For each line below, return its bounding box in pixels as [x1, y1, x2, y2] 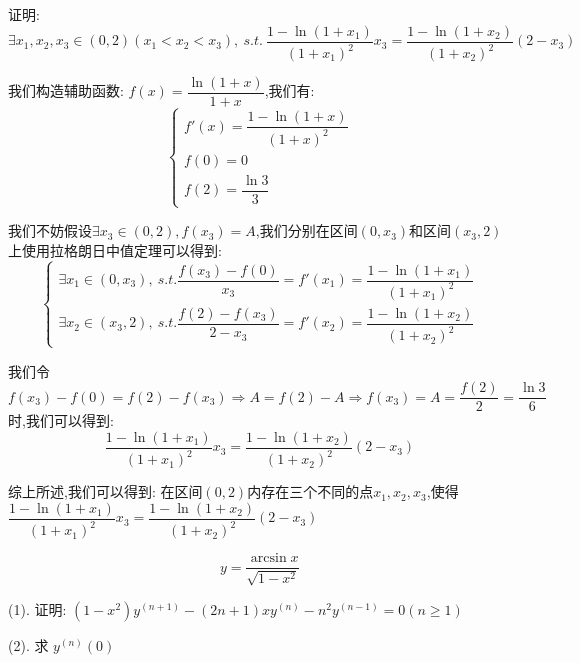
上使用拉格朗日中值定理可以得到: [8, 239, 222, 260]
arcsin [250, 551, 287, 566]
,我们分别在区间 [255, 220, 358, 241]
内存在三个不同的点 [247, 481, 374, 502]
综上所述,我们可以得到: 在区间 [8, 481, 203, 502]
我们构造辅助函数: [8, 80, 124, 101]
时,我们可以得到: [8, 410, 114, 431]
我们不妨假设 [8, 220, 92, 241]
